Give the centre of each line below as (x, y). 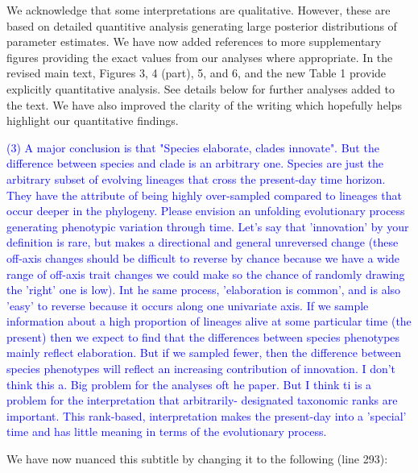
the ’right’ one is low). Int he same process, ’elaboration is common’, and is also (204, 290)
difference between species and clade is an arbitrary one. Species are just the (195, 163)
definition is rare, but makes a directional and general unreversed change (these (203, 242)
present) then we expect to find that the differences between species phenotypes (203, 336)
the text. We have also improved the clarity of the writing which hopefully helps (205, 104)
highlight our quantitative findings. (93, 120)
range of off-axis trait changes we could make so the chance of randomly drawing (206, 274)
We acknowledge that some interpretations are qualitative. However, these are (199, 10)
